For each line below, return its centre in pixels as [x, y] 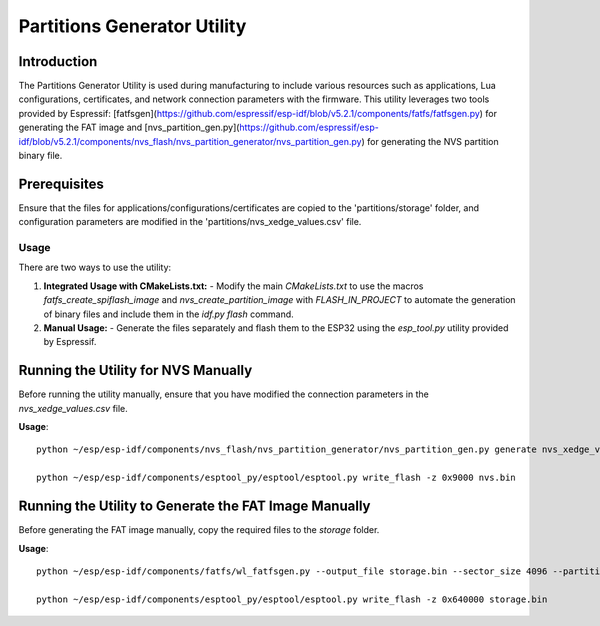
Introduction [58, 61]
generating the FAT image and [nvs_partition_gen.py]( [129, 127]
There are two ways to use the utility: [95, 267]
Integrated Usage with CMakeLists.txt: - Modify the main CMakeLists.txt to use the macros [233, 286]
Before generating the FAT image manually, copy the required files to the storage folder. [199, 530]
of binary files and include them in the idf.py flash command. [168, 314]
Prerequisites [61, 183]
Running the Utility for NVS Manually [135, 370]
